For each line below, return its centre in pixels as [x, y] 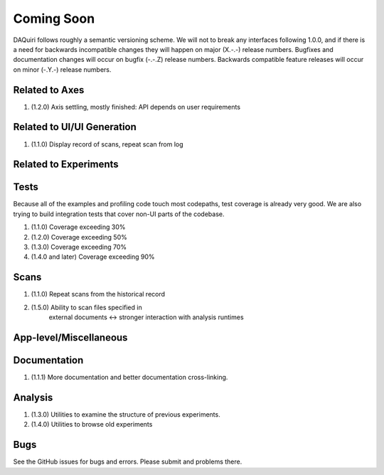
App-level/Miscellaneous [70, 337]
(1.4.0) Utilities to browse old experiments [92, 425]
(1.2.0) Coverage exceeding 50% [79, 237]
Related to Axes [49, 90]
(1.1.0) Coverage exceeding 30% [78, 227]
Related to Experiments [66, 165]
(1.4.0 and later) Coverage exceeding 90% [93, 257]
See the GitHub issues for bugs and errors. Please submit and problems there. [128, 461]
